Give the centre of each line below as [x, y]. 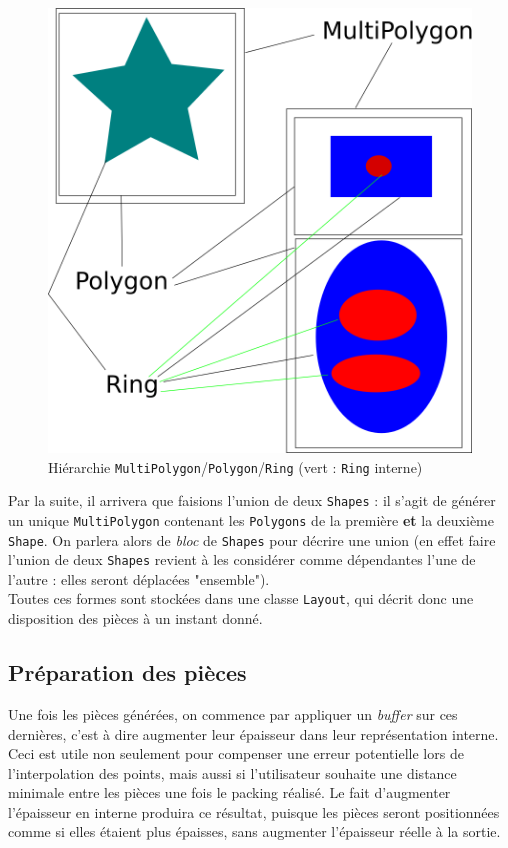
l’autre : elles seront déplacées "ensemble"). [139, 578]
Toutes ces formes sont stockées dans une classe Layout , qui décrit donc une [241, 598]
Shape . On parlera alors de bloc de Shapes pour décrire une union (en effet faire [252, 539]
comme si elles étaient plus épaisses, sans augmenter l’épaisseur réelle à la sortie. [254, 831]
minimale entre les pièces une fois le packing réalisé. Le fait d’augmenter [229, 792]
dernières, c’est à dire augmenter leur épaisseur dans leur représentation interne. [253, 733]
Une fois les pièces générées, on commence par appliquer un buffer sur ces [233, 713]
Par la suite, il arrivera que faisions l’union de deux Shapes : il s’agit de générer [252, 500]
